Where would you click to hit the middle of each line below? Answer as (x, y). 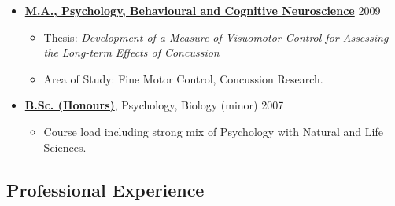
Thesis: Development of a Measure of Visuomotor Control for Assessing (216, 37)
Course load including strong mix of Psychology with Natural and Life (213, 131)
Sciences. (65, 147)
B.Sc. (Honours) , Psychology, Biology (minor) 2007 (154, 105)
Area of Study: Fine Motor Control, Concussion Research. (183, 78)
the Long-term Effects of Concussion (131, 52)
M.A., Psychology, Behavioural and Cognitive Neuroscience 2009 (203, 10)
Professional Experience (105, 189)
